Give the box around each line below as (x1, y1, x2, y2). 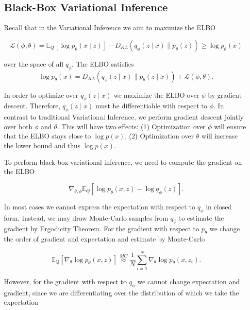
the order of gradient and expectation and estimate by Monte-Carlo (4, 234, 205, 244)
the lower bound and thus (4, 140, 81, 150)
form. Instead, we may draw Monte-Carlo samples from (4, 212, 168, 223)
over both (4, 121, 33, 131)
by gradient (208, 89, 242, 100)
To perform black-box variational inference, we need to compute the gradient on (4, 156, 242, 167)
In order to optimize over (4, 89, 79, 100)
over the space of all (4, 58, 64, 69)
